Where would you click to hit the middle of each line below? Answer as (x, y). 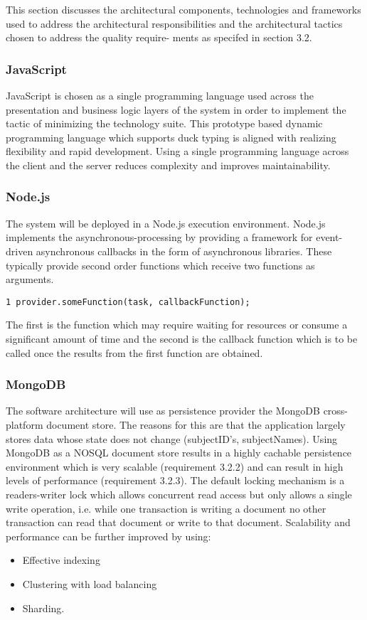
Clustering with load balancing (90, 583)
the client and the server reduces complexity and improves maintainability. (168, 165)
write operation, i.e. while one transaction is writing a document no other (166, 508)
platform (25, 424)
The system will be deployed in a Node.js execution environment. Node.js (166, 223)
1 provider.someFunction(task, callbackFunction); (128, 302)
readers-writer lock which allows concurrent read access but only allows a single (179, 494)
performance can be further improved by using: (108, 536)
